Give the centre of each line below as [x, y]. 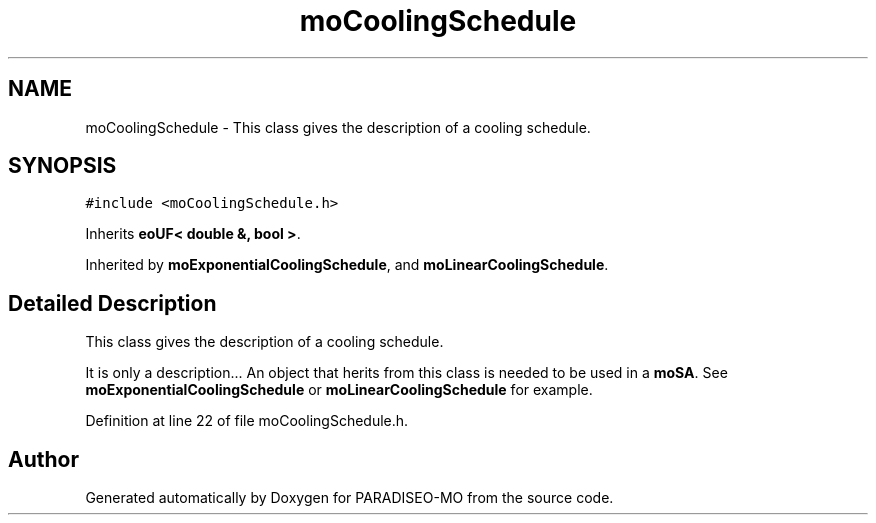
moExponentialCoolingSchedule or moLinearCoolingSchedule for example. [339, 390]
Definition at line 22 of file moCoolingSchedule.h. [247, 421]
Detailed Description [112, 303]
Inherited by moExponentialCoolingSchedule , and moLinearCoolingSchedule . [347, 265]
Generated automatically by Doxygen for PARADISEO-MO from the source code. [349, 498]
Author [43, 459]
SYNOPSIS [62, 166]
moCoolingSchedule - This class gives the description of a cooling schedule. [338, 127]
